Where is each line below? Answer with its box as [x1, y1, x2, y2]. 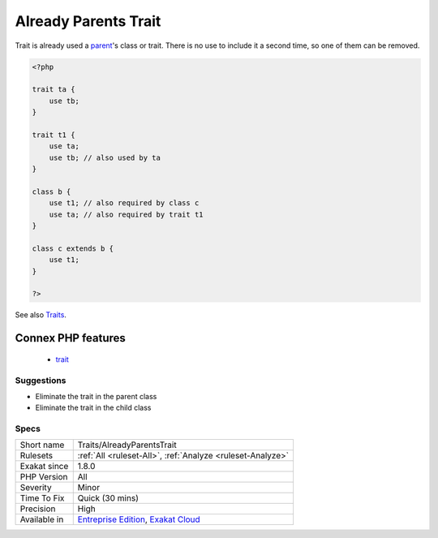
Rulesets [19, 450, 53, 462]
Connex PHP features [15, 331, 126, 345]
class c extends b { [32, 243, 114, 253]
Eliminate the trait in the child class [35, 402, 152, 413]
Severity [19, 482, 52, 493]
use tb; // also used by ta [49, 153, 161, 162]
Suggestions [15, 374, 67, 385]
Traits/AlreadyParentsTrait [77, 439, 178, 450]
